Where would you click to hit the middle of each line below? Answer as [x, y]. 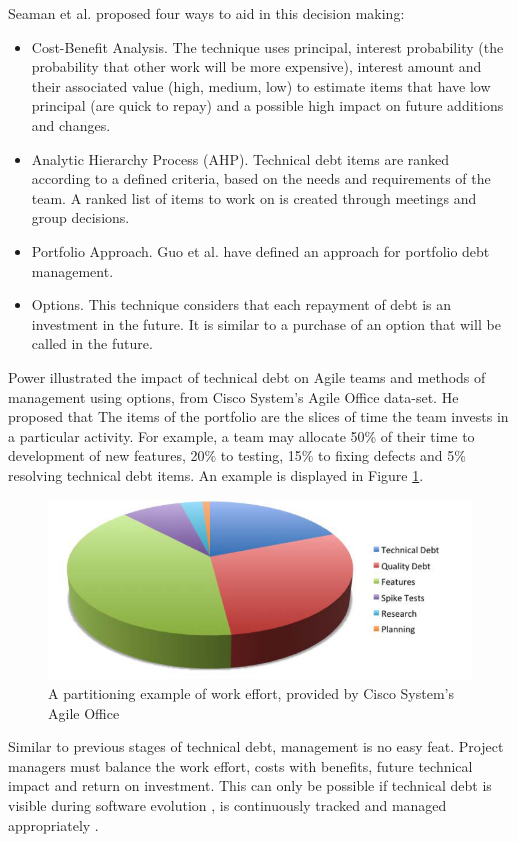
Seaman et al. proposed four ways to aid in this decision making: [206, 13]
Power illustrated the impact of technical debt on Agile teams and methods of [247, 376]
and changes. [71, 124]
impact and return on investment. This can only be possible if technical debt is [250, 785]
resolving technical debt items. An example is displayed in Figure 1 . [216, 474]
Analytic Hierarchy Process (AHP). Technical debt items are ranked [240, 158]
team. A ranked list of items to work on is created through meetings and [254, 197]
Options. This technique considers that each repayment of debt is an [241, 304]
